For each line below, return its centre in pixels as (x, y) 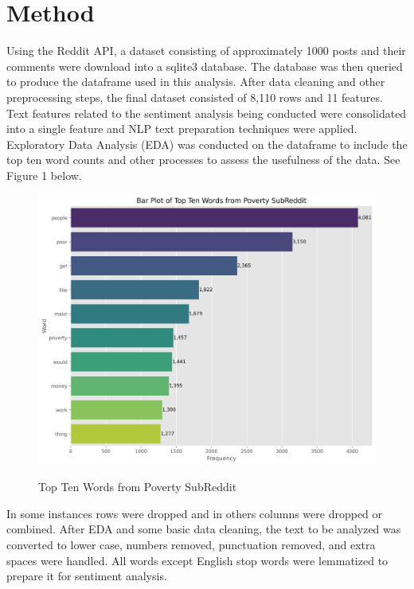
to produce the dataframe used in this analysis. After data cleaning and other (196, 82)
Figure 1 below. (44, 175)
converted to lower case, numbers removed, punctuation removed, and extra (191, 544)
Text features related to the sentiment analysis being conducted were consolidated (207, 113)
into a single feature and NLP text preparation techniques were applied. (182, 129)
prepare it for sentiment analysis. (87, 576)
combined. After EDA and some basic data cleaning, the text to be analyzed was (204, 529)
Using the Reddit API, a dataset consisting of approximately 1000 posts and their (206, 51)
